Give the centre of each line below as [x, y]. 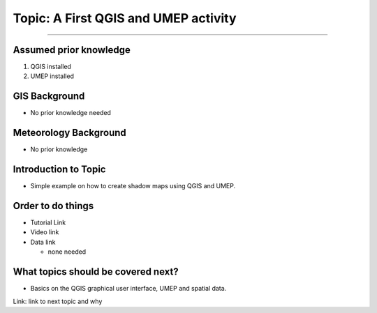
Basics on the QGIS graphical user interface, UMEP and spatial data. [128, 289]
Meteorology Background [70, 133]
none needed [67, 252]
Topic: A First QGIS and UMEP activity [125, 18]
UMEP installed [52, 76]
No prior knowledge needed [71, 113]
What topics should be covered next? [96, 272]
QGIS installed [51, 67]
